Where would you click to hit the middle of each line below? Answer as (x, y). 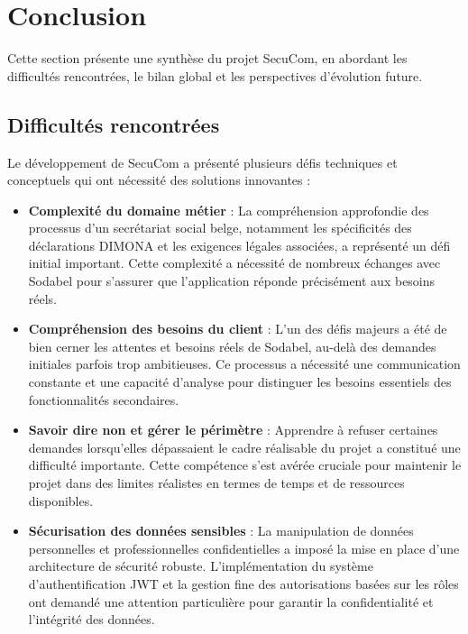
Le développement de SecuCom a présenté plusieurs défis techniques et (202, 162)
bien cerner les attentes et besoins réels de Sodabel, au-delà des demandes (232, 346)
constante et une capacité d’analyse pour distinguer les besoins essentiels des (240, 382)
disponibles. (61, 500)
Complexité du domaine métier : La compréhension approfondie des (229, 210)
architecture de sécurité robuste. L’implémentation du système (201, 566)
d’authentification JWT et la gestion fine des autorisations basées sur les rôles (243, 583)
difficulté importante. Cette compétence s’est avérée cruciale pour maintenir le (245, 465)
